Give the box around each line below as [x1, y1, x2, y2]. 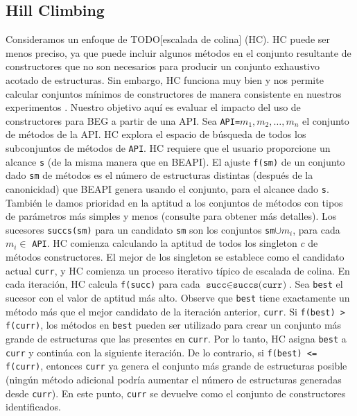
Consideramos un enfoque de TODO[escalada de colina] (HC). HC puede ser [6, 32, 331, 46]
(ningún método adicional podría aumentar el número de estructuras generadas [6, 372, 342, 386]
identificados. [6, 399, 61, 414]
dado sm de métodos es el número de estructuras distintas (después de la [6, 168, 313, 182]
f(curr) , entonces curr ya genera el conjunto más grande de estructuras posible [6, 358, 347, 373]
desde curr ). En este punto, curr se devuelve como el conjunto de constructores [6, 385, 346, 400]
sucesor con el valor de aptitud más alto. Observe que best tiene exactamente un [6, 291, 350, 305]
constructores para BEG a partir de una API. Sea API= [6, 113, 241, 128]
